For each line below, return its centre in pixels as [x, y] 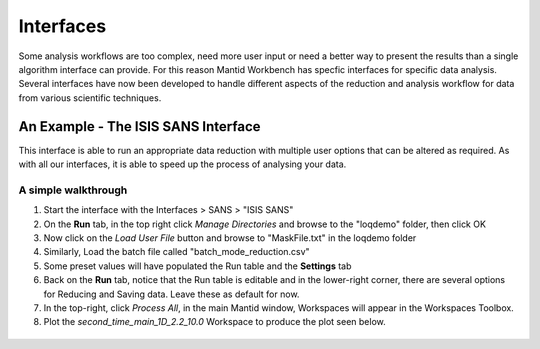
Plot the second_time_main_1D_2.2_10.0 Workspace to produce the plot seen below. [215, 322]
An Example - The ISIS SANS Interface [139, 126]
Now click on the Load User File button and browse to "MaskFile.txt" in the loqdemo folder [230, 237]
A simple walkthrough [73, 190]
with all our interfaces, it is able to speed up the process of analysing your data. [182, 164]
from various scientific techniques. [90, 97]
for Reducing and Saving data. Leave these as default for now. [171, 294]
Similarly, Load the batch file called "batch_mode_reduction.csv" [176, 252]
